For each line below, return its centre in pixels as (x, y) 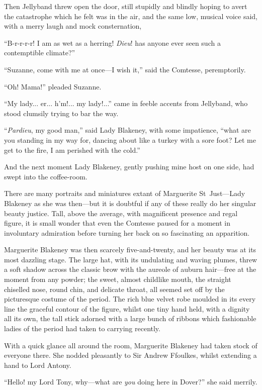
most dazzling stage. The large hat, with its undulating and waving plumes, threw (131, 259)
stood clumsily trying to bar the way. (61, 113)
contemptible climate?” (40, 53)
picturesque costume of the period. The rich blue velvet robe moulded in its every (130, 299)
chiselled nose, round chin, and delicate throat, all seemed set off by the (114, 289)
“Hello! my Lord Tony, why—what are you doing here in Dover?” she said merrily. (131, 382)
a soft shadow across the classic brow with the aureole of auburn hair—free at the (130, 269)
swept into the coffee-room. (46, 176)
